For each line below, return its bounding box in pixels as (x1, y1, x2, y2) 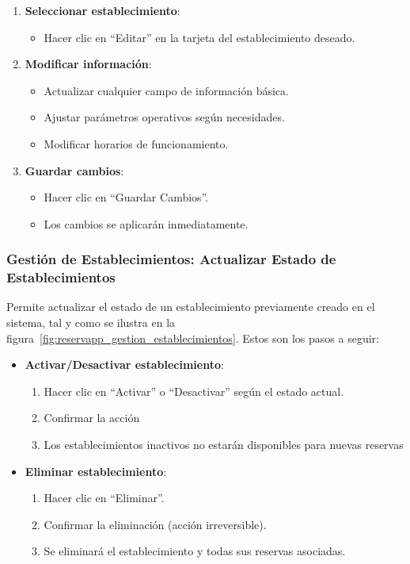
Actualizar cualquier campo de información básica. (44, 82, 289, 98)
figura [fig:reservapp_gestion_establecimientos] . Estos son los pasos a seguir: (6, 329, 379, 346)
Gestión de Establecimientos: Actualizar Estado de (6, 249, 336, 269)
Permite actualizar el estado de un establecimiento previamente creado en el (6, 298, 375, 315)
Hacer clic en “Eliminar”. (44, 489, 165, 506)
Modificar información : (25, 56, 152, 72)
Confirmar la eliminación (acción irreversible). (44, 516, 267, 532)
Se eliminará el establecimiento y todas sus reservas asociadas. (44, 543, 346, 559)
